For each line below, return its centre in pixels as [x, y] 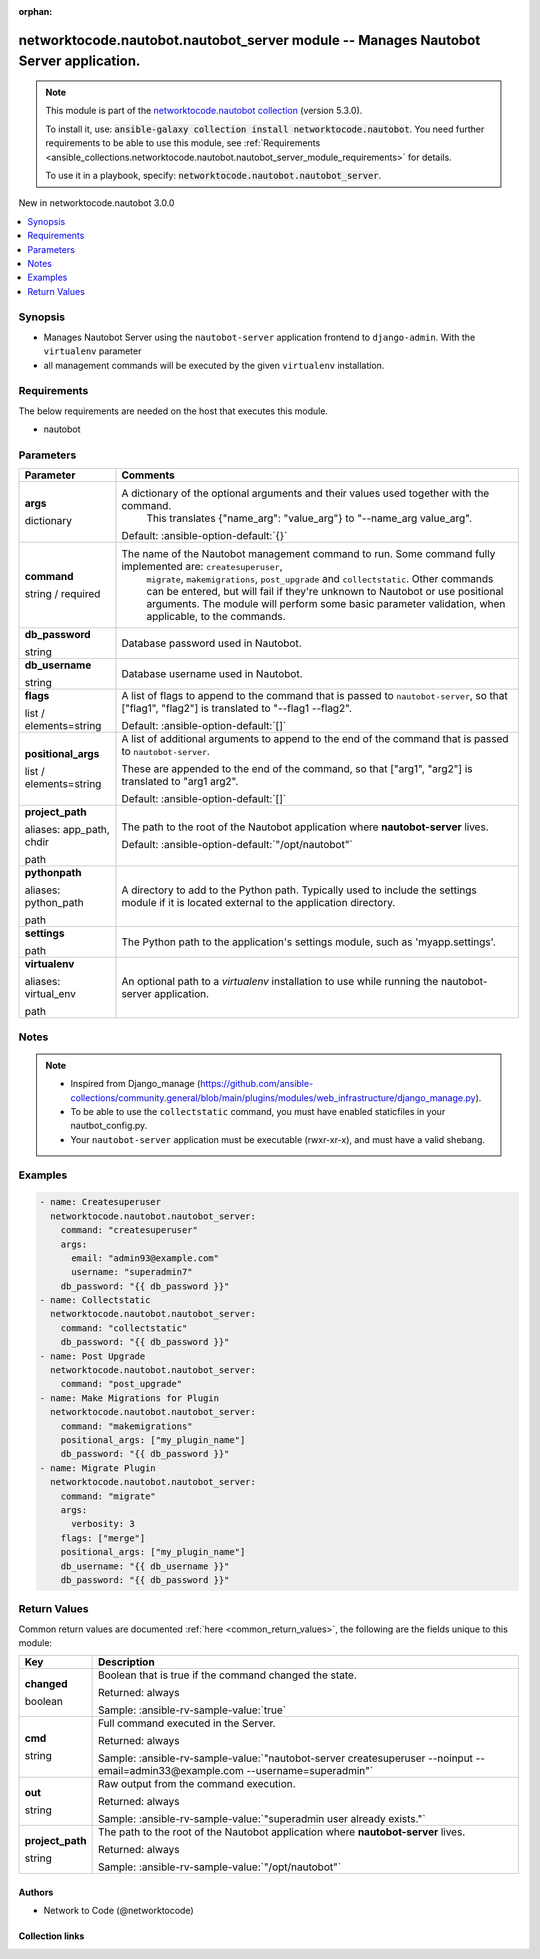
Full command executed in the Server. [186, 1723]
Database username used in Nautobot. [212, 674]
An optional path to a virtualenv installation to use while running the [280, 982]
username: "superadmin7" [132, 1272]
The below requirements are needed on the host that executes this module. [173, 411]
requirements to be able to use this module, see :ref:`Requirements [183, 143]
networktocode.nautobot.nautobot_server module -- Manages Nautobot [249, 40]
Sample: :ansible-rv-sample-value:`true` [192, 1710]
